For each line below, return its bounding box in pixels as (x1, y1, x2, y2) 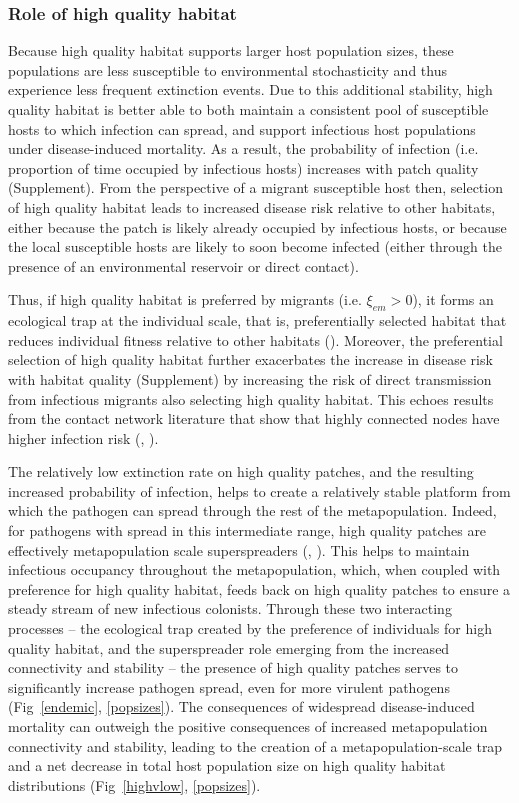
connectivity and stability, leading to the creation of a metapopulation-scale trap (8, 735, 503, 756)
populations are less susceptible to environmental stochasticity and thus (8, 59, 447, 80)
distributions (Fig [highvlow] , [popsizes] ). (8, 774, 261, 795)
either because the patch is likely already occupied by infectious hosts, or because (8, 216, 507, 237)
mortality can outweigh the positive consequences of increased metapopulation (8, 716, 488, 737)
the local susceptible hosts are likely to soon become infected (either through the (8, 236, 502, 257)
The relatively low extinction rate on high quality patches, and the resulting (8, 461, 474, 482)
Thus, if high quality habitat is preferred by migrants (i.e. (8, 289, 362, 310)
